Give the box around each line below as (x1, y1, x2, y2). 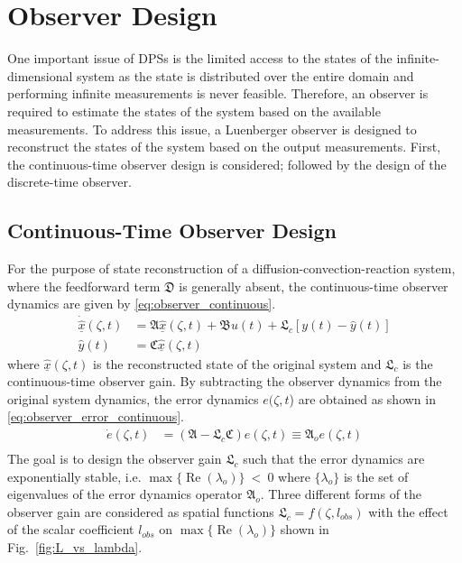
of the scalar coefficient (7, 520, 134, 539)
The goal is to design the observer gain (7, 449, 222, 468)
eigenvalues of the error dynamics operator (7, 485, 243, 503)
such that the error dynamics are (243, 449, 425, 468)
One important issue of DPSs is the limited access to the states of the (7, 49, 393, 68)
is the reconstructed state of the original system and (93, 354, 382, 373)
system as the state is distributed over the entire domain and (77, 66, 414, 85)
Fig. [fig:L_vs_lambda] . (7, 537, 143, 556)
